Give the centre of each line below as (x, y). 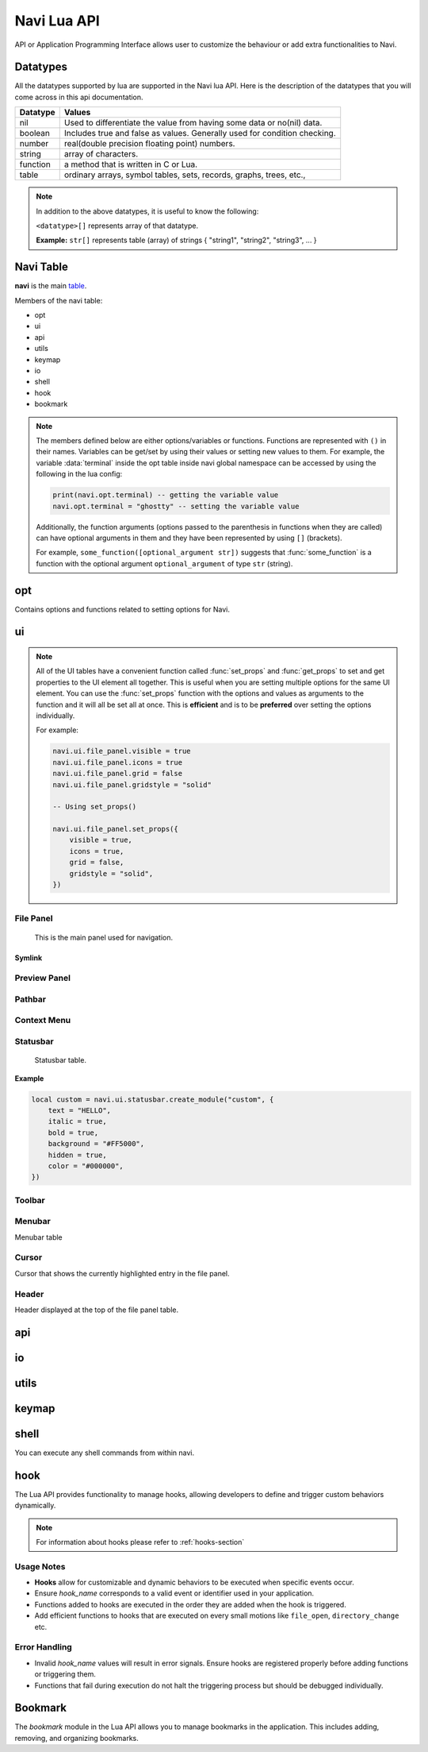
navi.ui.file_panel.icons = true (117, 762)
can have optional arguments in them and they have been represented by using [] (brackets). (189, 538)
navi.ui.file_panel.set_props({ (115, 829)
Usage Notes (40, 1566)
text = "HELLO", (79, 1110)
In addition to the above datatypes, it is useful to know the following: (147, 211)
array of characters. (101, 154)
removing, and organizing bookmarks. (76, 1738)
